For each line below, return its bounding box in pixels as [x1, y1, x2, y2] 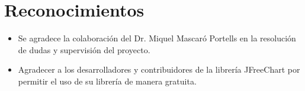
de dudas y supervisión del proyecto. [18, 43, 150, 56]
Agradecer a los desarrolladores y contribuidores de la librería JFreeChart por [18, 63, 300, 76]
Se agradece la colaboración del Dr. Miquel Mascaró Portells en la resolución [18, 32, 296, 44]
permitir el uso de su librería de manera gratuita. [18, 74, 197, 87]
